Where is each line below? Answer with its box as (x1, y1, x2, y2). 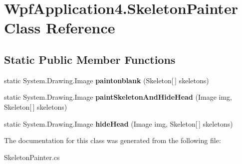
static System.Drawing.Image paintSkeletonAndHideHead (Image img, (4, 92, 232, 102)
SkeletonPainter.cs (4, 152, 60, 162)
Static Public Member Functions (4, 51, 176, 67)
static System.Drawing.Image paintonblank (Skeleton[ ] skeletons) (4, 75, 209, 85)
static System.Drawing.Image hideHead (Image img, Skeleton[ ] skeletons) (4, 118, 233, 129)
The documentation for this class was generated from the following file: (4, 135, 221, 146)
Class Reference (4, 17, 115, 38)
